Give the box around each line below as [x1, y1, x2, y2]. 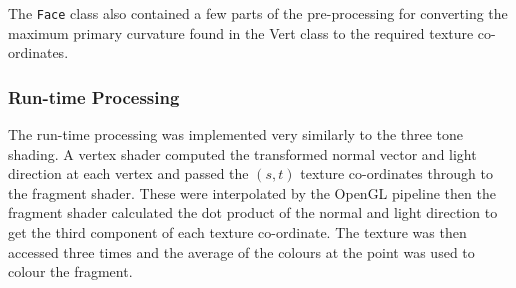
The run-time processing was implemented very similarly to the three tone [8, 124, 464, 145]
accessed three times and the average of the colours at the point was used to [8, 241, 475, 262]
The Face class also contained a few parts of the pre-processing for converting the [8, 3, 508, 23]
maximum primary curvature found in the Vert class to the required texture [8, 22, 474, 43]
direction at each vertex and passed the [8, 163, 249, 184]
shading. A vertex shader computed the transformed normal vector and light [8, 143, 477, 164]
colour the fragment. [8, 261, 133, 282]
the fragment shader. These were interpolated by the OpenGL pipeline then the [8, 182, 496, 203]
